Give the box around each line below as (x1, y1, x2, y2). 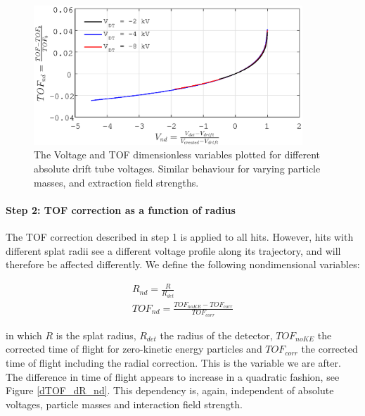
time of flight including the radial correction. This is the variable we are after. (6, 355, 341, 370)
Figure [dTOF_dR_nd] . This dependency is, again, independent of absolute (6, 383, 334, 398)
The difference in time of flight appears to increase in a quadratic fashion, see (6, 369, 340, 384)
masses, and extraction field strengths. (34, 175, 199, 189)
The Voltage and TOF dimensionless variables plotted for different (34, 147, 321, 162)
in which (6, 327, 42, 342)
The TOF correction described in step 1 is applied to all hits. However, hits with (6, 229, 354, 244)
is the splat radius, (56, 327, 136, 342)
